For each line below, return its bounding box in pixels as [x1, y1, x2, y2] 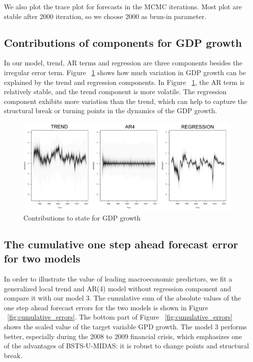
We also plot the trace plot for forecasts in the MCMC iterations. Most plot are [4, 1, 242, 11]
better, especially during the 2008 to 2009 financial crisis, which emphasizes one [4, 331, 242, 341]
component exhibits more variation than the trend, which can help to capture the [4, 96, 248, 106]
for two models [4, 251, 80, 266]
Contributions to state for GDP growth [23, 212, 141, 222]
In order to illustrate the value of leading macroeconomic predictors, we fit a [4, 274, 233, 284]
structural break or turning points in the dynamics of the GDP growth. [4, 105, 217, 116]
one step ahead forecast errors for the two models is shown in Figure [4, 302, 208, 312]
